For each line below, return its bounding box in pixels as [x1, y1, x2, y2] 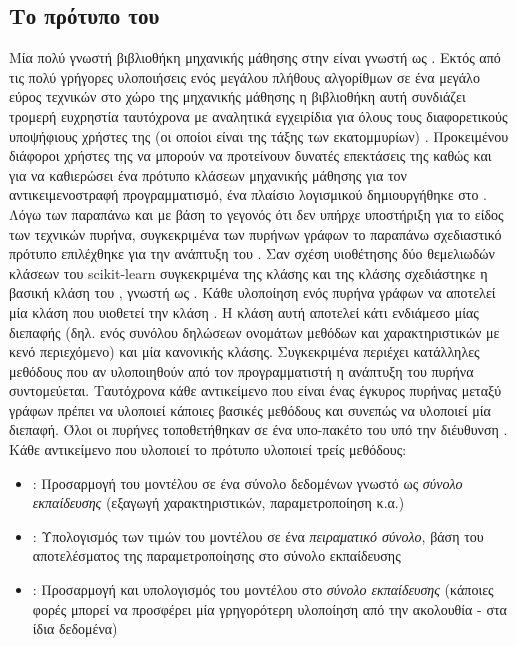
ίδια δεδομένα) [32, 618, 118, 639]
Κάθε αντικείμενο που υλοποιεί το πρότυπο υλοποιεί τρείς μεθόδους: [9, 439, 407, 460]
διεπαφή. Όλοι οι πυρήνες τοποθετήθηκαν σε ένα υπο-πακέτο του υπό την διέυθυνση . [9, 419, 508, 440]
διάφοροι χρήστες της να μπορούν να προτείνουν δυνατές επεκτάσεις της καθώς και [9, 145, 492, 166]
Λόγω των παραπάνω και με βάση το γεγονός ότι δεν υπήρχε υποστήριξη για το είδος [9, 203, 504, 224]
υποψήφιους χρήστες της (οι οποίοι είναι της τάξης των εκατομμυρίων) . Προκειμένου [9, 125, 509, 146]
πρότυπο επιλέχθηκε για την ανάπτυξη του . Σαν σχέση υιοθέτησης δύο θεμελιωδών [9, 243, 495, 264]
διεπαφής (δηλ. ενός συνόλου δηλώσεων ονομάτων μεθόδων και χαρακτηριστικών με [9, 321, 500, 342]
